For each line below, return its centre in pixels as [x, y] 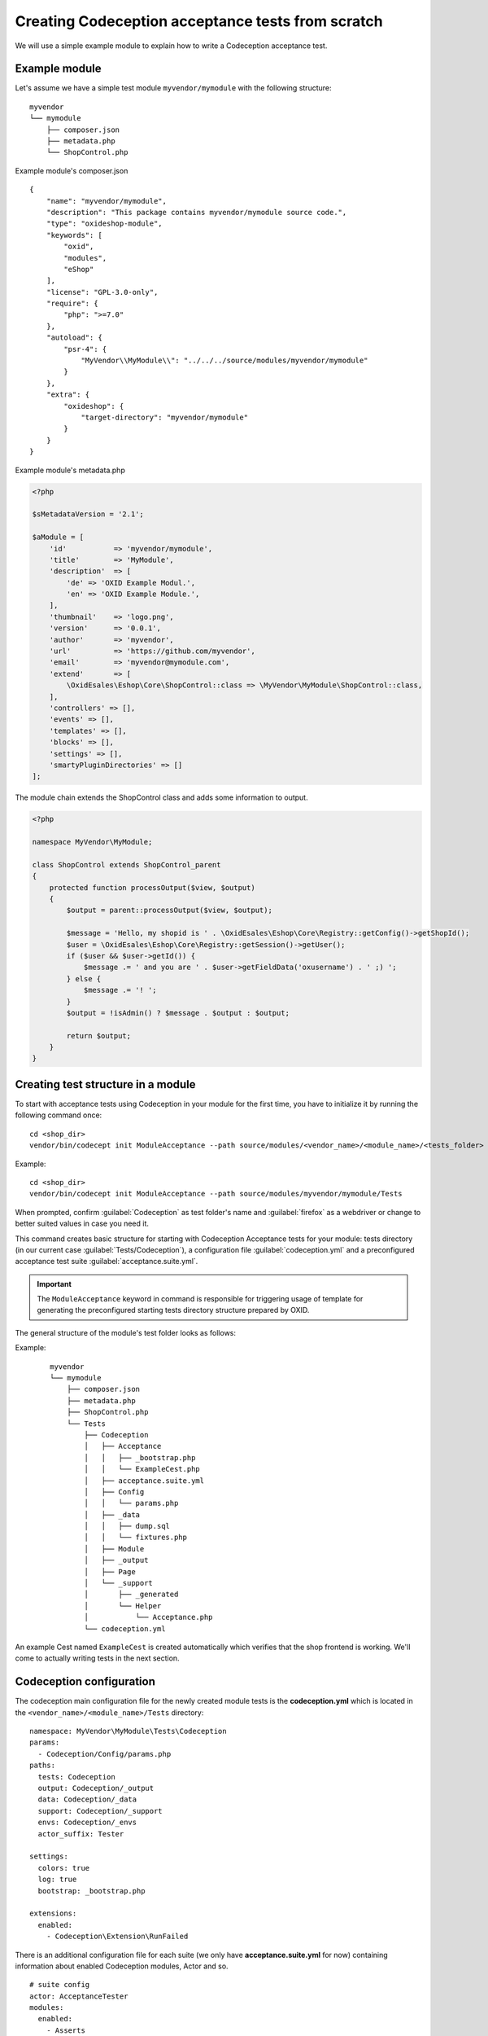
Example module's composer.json [72, 170]
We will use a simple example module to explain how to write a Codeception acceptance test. [171, 46]
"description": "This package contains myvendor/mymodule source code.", [196, 212]
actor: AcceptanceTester [79, 1996]
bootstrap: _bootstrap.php [91, 1891]
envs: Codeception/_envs [87, 1823]
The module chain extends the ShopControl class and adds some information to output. [161, 797]
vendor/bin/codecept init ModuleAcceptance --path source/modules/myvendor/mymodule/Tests [216, 1194]
